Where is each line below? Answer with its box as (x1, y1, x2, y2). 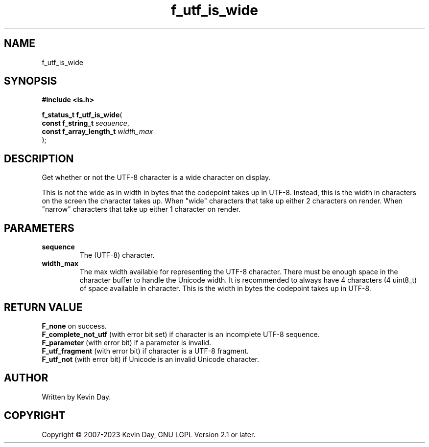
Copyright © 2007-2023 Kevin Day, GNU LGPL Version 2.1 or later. (42, 430, 256, 439)
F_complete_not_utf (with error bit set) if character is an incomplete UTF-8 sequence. (42, 330, 320, 338)
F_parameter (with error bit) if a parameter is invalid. (42, 338, 212, 347)
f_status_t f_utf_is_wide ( (42, 111, 122, 119)
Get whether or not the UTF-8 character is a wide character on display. (42, 173, 271, 182)
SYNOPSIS (4, 75, 57, 88)
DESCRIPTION (4, 152, 74, 165)
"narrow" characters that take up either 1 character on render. (42, 205, 240, 214)
